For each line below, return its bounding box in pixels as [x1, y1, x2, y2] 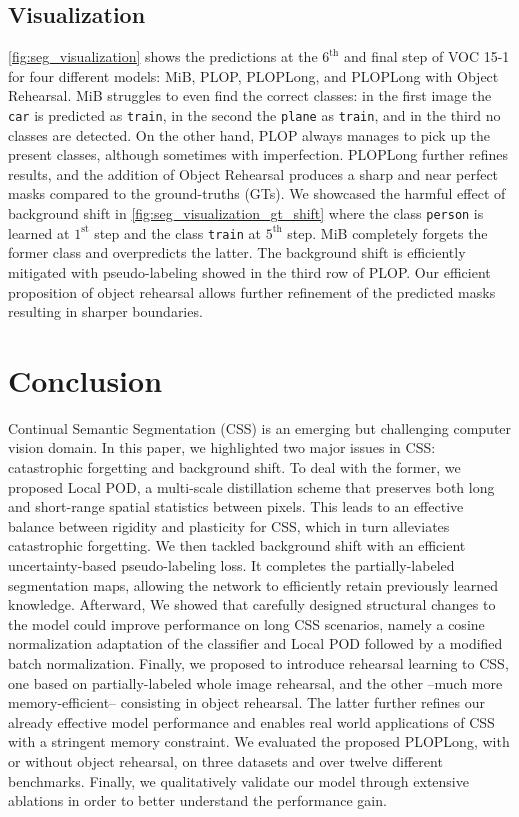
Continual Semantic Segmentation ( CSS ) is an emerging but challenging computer [8, 417, 512, 438]
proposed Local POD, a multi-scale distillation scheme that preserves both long [8, 476, 495, 497]
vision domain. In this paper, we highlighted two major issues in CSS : [8, 437, 436, 458]
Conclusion [8, 359, 163, 400]
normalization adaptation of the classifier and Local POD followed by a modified [8, 633, 503, 654]
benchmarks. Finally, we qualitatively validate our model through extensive [8, 770, 469, 791]
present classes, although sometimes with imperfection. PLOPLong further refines [8, 144, 509, 165]
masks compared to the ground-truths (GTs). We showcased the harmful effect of [8, 183, 506, 204]
